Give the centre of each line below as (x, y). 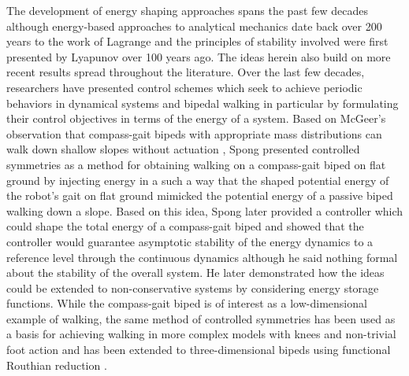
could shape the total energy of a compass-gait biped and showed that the (185, 226)
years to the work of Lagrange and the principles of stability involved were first (197, 41)
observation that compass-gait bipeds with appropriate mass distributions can (194, 133)
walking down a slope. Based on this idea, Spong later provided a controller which (205, 210)
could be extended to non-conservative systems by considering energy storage (193, 288)
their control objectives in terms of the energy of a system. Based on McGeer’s (196, 118)
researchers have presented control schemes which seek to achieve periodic (184, 87)
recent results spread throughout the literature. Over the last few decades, (186, 72)
